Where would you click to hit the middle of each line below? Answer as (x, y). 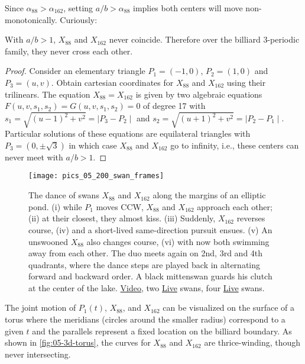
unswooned (48, 241)
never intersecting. (38, 354)
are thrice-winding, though (252, 342)
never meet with (34, 157)
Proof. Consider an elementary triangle (75, 71)
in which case (93, 145)
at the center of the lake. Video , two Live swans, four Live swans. (147, 287)
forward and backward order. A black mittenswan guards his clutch (150, 276)
